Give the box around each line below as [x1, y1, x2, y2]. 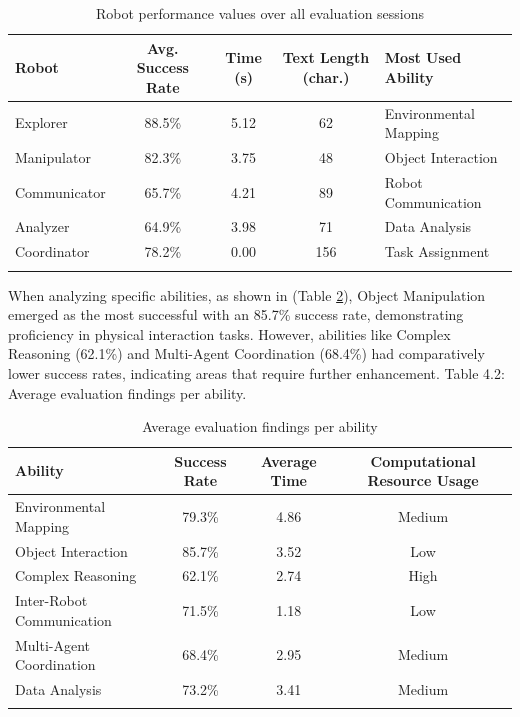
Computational [370, 450, 476, 471]
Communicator [15, 181, 106, 202]
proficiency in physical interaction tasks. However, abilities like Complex [8, 323, 451, 344]
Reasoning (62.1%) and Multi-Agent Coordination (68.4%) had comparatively [8, 343, 485, 364]
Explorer [15, 112, 68, 133]
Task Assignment [384, 241, 490, 262]
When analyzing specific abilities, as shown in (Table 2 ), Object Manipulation [8, 284, 486, 305]
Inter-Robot [15, 590, 88, 611]
